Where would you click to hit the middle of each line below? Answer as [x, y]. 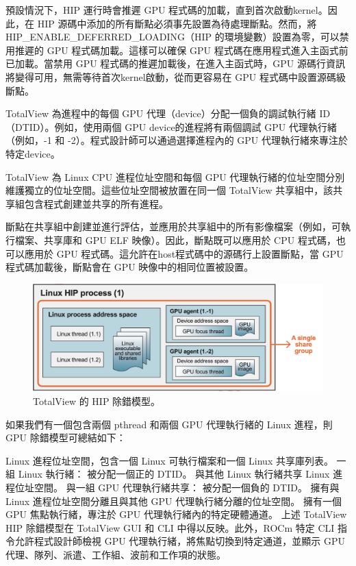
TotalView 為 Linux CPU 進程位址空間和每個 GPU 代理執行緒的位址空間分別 [175, 176]
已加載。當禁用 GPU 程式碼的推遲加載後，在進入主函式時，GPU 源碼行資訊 [176, 63]
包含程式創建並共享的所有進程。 [96, 203]
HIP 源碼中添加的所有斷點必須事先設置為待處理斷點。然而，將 [177, 23]
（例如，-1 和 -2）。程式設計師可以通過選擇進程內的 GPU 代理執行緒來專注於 [177, 140]
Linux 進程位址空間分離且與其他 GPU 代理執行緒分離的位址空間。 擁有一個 [174, 501]
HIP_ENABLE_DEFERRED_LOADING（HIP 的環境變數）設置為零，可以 [173, 37]
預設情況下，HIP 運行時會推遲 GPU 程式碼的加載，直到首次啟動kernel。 [167, 10]
